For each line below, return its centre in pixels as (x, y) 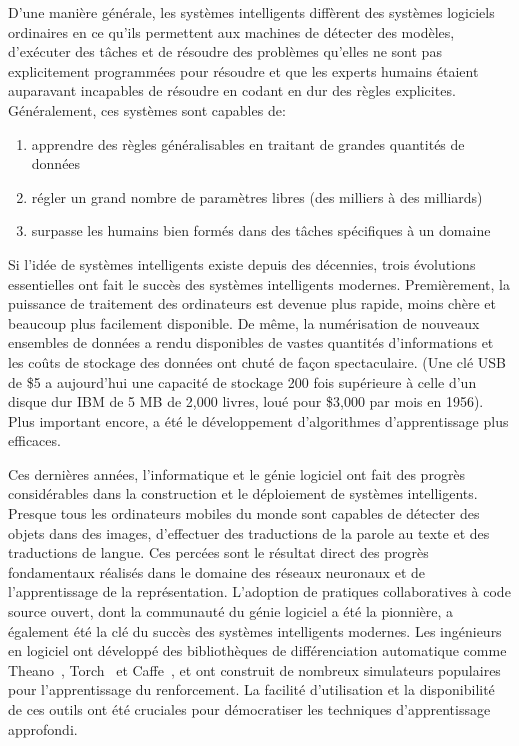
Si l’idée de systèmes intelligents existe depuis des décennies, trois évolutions (242, 263)
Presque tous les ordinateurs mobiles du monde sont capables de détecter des (244, 513)
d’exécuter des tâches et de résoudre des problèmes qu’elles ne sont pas (225, 51)
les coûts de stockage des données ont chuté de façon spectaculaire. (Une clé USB (257, 361)
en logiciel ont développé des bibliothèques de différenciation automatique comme (257, 650)
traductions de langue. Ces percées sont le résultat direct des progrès (218, 552)
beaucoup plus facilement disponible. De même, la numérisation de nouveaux (244, 322)
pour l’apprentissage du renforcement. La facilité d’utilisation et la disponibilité (251, 689)
